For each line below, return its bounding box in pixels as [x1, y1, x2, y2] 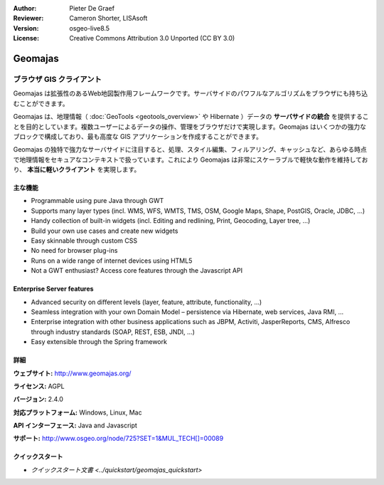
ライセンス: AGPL [13, 382, 65, 390]
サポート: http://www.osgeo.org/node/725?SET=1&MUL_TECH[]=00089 [13, 434, 224, 443]
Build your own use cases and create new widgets [31, 226, 178, 235]
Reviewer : [13, 14, 44, 23]
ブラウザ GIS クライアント [13, 74, 102, 84]
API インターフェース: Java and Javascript [13, 421, 138, 430]
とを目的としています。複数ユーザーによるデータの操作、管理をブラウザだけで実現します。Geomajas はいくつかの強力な [13, 122, 366, 131]
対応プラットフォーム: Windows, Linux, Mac [13, 408, 142, 417]
